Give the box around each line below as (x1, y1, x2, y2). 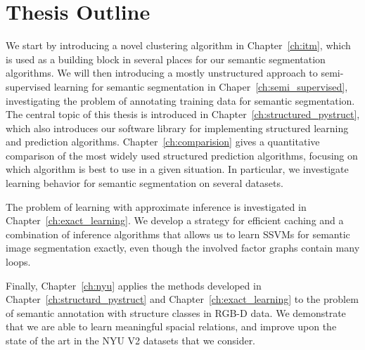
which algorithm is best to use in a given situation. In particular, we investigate (6, 162, 349, 176)
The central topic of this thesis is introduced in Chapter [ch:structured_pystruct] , (6, 107, 360, 122)
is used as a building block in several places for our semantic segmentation (6, 51, 326, 66)
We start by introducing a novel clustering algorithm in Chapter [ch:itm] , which (6, 38, 351, 53)
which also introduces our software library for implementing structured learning (6, 120, 349, 135)
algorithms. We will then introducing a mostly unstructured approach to (6, 65, 318, 80)
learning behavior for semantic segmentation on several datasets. (6, 176, 283, 190)
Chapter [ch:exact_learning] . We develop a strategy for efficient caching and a (6, 213, 344, 228)
